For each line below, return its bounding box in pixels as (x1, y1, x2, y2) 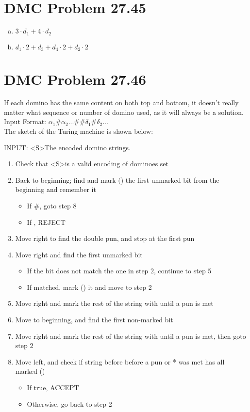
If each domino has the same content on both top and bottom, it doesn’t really (4, 97, 239, 108)
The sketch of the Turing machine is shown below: (4, 126, 153, 136)
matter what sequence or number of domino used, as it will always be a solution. (4, 107, 244, 117)
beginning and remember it (15, 184, 96, 194)
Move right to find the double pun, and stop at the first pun (15, 233, 195, 243)
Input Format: (4, 116, 46, 127)
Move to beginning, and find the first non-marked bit (15, 315, 173, 325)
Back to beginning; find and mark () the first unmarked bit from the (15, 174, 219, 185)
